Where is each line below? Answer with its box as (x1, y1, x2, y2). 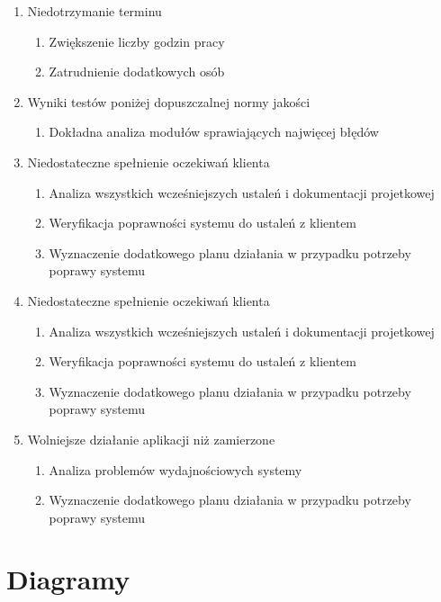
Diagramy (6, 561, 130, 598)
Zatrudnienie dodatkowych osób (49, 62, 225, 81)
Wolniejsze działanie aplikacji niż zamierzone (27, 429, 275, 448)
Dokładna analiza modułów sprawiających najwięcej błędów (49, 122, 379, 141)
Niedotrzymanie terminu (27, 2, 162, 20)
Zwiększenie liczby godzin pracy (49, 31, 225, 50)
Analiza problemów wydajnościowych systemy (49, 460, 302, 479)
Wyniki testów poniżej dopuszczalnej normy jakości (27, 92, 310, 111)
